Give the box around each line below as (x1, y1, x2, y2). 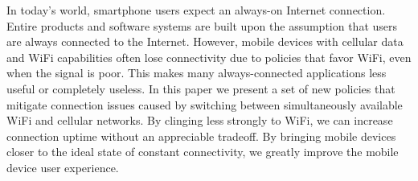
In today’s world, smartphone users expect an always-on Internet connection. (6, 2, 386, 18)
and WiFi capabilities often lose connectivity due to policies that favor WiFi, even (6, 48, 412, 65)
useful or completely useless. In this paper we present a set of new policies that (6, 80, 395, 97)
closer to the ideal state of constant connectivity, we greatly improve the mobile (6, 143, 399, 160)
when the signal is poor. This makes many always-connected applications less (6, 64, 387, 81)
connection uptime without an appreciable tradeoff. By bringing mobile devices (6, 127, 396, 144)
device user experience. (6, 158, 119, 175)
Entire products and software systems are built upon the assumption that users (6, 17, 398, 34)
